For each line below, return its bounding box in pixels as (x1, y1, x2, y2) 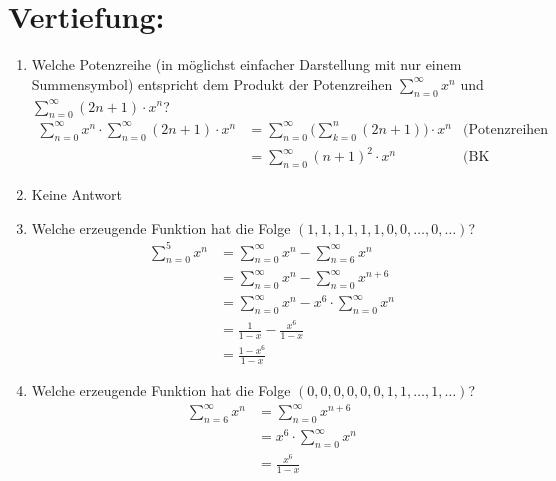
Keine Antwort (31, 183, 123, 204)
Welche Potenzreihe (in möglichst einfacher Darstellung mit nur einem (31, 54, 462, 75)
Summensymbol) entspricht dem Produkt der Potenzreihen (31, 73, 393, 94)
